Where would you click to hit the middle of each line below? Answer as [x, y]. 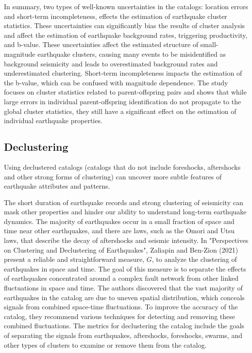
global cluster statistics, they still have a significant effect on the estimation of [120, 111]
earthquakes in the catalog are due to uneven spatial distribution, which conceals [124, 297]
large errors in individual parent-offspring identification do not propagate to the [123, 101]
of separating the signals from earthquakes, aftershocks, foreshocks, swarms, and [123, 335]
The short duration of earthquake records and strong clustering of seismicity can [124, 202]
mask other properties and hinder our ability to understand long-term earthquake [125, 212]
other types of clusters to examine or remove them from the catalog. [105, 345]
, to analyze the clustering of [194, 259]
